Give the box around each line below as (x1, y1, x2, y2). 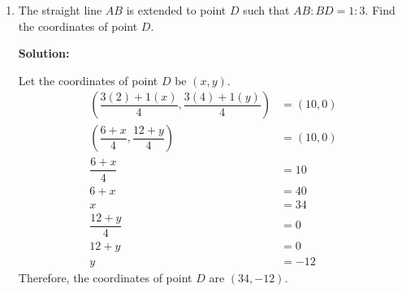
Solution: (18, 45, 70, 62)
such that (243, 2, 290, 18)
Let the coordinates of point (18, 71, 158, 88)
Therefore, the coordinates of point (18, 268, 192, 286)
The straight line (18, 2, 102, 18)
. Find (365, 2, 396, 18)
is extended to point (126, 2, 227, 18)
